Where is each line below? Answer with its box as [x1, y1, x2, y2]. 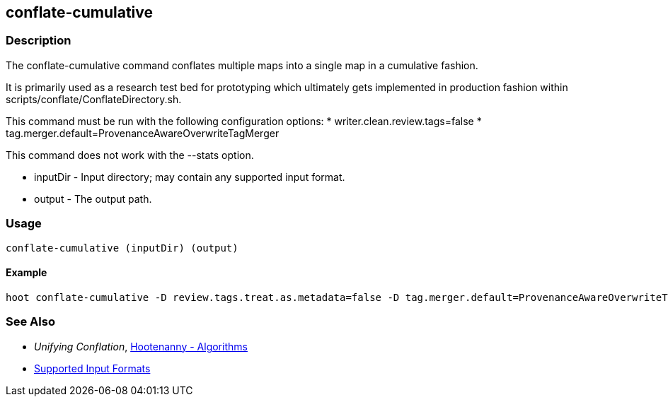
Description [6, 33, 71, 48]
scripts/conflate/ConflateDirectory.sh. [6, 93, 182, 105]
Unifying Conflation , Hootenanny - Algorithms [34, 340, 248, 353]
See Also [6, 314, 55, 329]
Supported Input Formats [34, 362, 151, 374]
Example [6, 266, 47, 279]
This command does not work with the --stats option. [6, 148, 254, 161]
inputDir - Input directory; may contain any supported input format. [34, 170, 345, 183]
